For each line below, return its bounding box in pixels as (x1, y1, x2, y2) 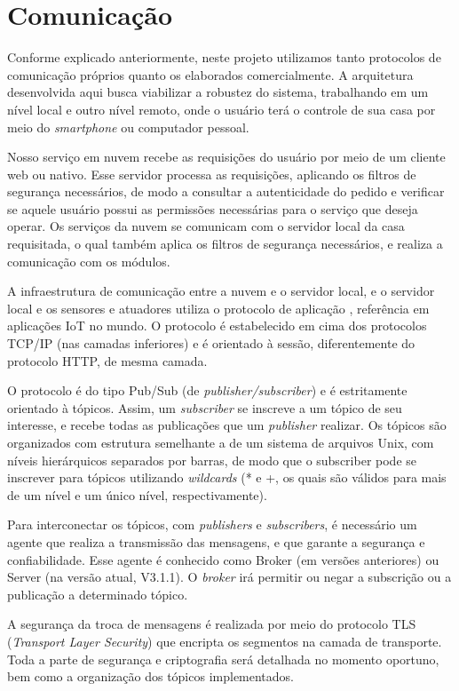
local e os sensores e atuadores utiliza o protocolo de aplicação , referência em (7, 298, 430, 317)
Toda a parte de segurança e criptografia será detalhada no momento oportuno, (7, 649, 439, 668)
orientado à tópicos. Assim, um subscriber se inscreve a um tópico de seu (7, 398, 402, 417)
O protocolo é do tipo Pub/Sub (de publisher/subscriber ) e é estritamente (7, 381, 408, 400)
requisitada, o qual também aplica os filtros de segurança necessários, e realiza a (7, 234, 443, 253)
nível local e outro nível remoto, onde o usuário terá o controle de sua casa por (7, 99, 436, 118)
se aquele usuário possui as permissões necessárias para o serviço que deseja (7, 199, 418, 218)
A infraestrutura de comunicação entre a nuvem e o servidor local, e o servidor (7, 282, 435, 300)
